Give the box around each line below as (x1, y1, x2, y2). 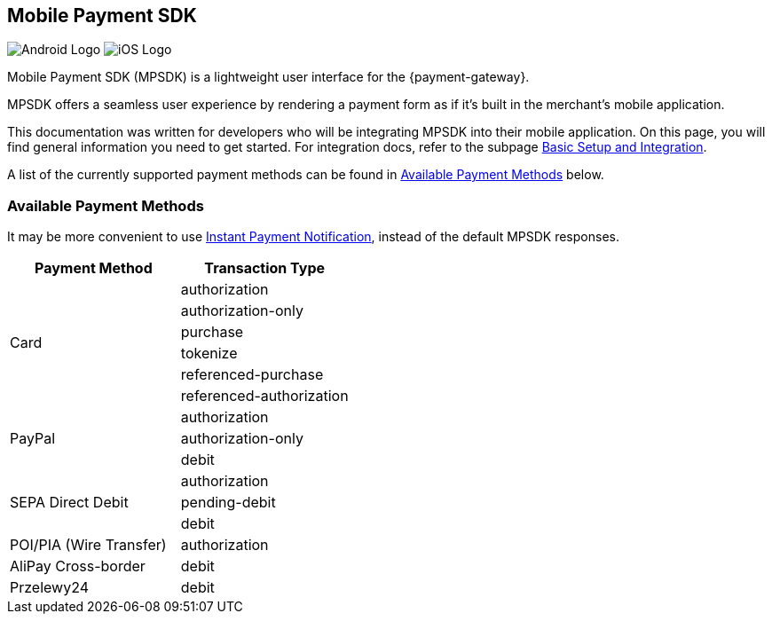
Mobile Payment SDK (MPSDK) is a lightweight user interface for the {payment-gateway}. (7, 69, 530, 85)
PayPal (10, 429, 56, 448)
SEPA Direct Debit (10, 493, 129, 512)
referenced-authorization (180, 387, 349, 405)
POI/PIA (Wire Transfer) (10, 536, 167, 554)
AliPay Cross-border (10, 557, 146, 576)
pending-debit (180, 493, 276, 512)
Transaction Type (204, 259, 326, 278)
